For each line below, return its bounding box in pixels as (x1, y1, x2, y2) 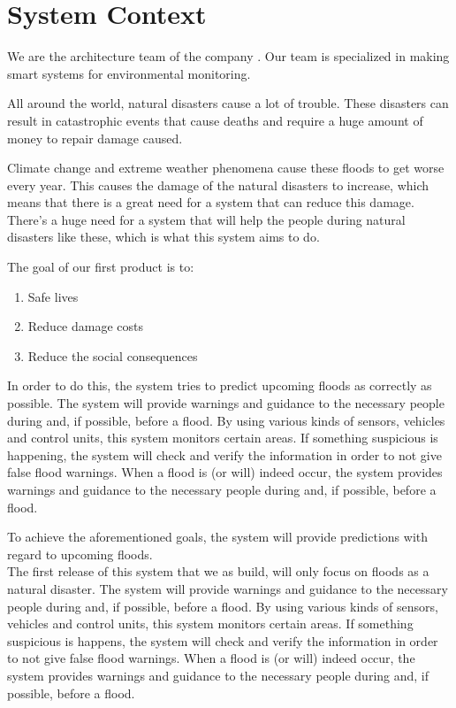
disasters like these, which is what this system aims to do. (7, 227, 320, 246)
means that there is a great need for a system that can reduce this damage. (7, 193, 414, 212)
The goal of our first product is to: (7, 258, 194, 276)
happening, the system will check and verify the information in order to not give (7, 445, 442, 464)
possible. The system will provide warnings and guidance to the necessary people (7, 394, 445, 412)
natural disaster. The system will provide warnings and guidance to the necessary (7, 579, 448, 597)
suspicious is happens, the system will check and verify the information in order (7, 631, 438, 650)
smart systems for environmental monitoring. (7, 64, 251, 82)
